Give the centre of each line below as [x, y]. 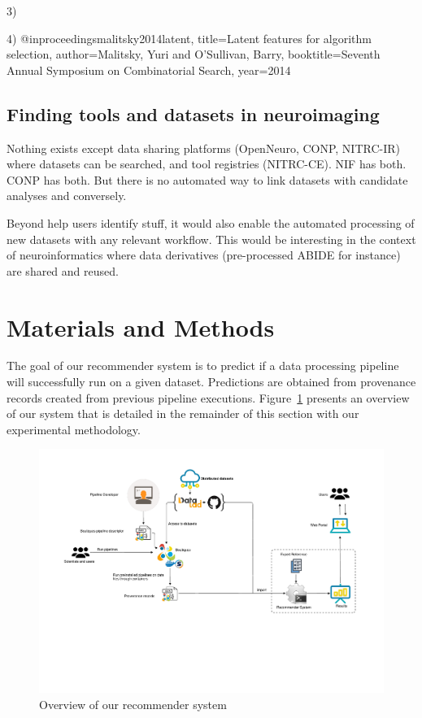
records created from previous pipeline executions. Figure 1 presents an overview [208, 397]
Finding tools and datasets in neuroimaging [193, 113]
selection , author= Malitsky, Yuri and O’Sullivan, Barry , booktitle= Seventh [194, 54]
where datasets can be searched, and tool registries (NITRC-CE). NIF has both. [207, 164]
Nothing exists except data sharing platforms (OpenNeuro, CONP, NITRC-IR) [204, 148]
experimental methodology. [74, 429]
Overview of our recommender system [133, 704]
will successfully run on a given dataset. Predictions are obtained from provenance [211, 382]
